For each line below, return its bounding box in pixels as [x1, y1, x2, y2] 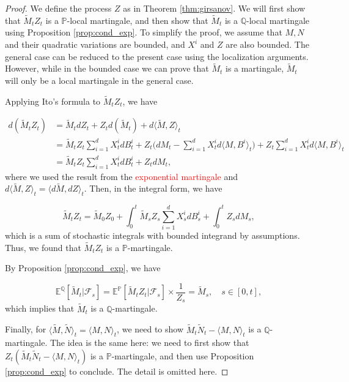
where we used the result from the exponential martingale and [5, 170, 238, 182]
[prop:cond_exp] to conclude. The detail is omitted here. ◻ [5, 364, 229, 377]
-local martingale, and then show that [67, 13, 208, 26]
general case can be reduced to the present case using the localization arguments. [5, 50, 309, 62]
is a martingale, [226, 62, 284, 75]
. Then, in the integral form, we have [84, 182, 222, 195]
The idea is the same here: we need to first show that [50, 336, 249, 349]
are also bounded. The [226, 38, 309, 50]
